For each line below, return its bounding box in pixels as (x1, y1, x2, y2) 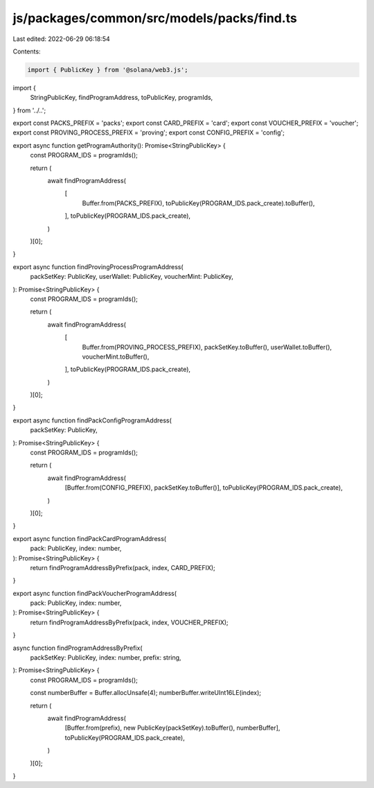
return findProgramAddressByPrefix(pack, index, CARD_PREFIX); (30, 563, 216, 572)
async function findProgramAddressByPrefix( (12, 644, 143, 652)
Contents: (12, 47, 41, 55)
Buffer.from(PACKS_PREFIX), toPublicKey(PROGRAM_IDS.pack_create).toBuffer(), (82, 198, 315, 207)
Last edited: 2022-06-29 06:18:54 (12, 35, 110, 43)
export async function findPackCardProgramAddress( (12, 534, 166, 542)
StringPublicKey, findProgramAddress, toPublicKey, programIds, (30, 94, 213, 102)
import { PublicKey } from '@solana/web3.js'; (27, 66, 188, 74)
